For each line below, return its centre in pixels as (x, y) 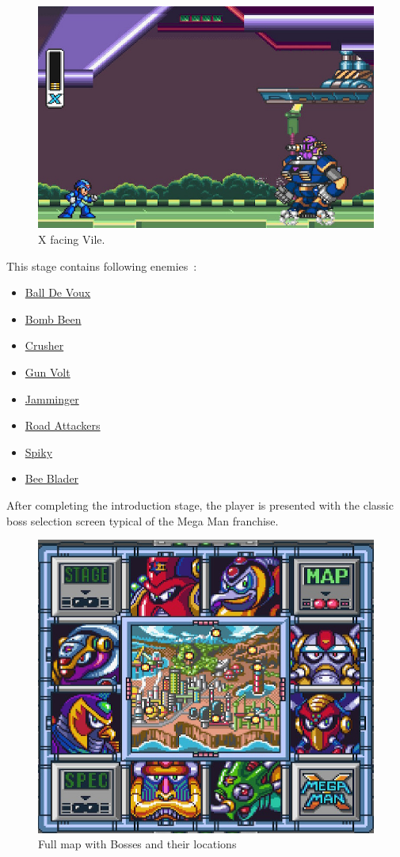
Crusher (44, 345)
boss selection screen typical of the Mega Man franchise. (143, 520)
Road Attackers (63, 425)
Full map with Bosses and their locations (137, 844)
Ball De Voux (58, 292)
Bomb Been (53, 319)
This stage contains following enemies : (102, 265)
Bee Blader (52, 478)
